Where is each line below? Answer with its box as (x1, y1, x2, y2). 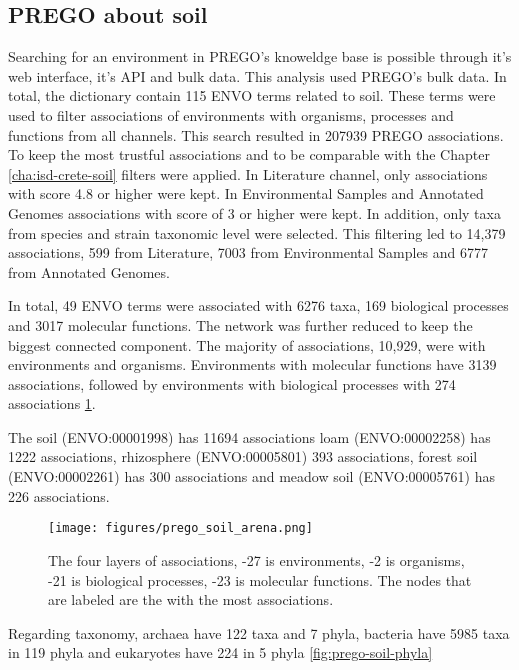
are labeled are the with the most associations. (48, 589, 334, 610)
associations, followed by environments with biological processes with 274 (8, 373, 456, 394)
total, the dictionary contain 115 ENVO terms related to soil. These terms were (8, 85, 496, 106)
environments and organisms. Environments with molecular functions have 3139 (8, 354, 497, 375)
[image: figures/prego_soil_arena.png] (48, 521, 313, 536)
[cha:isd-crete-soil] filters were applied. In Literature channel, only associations (8, 163, 488, 184)
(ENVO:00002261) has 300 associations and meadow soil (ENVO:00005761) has (8, 466, 495, 487)
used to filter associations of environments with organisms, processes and (8, 104, 454, 125)
